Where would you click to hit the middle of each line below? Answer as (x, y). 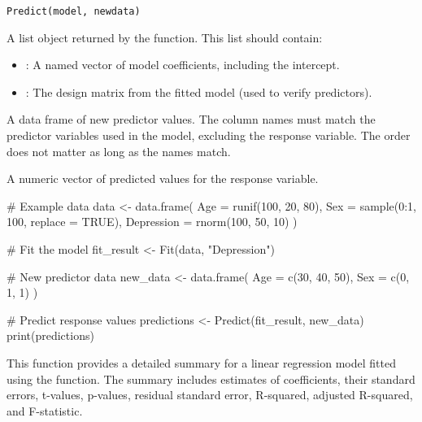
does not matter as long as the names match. (119, 151)
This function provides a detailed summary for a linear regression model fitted (201, 362)
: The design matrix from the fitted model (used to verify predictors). (199, 91)
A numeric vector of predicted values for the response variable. (163, 178)
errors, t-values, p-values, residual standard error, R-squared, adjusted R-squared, (210, 395)
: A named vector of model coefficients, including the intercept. (183, 65)
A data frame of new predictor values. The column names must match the (191, 119)
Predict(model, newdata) (74, 11)
